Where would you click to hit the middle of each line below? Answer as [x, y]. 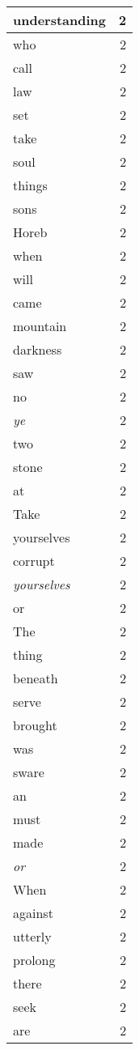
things [30, 185]
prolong [34, 960]
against [33, 913]
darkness [38, 349]
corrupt [34, 561]
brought [35, 725]
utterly [32, 936]
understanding [60, 20]
